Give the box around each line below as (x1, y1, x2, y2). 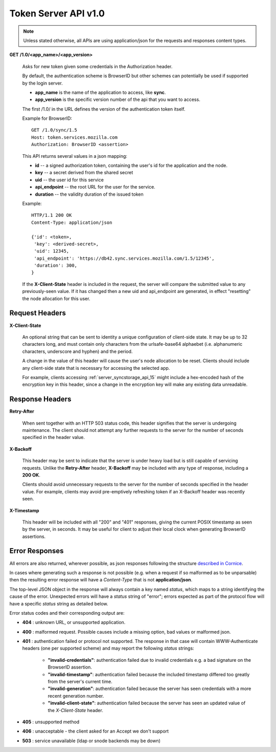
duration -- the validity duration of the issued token (35, 191, 144, 197)
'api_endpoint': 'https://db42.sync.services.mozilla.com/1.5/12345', (34, 255, 215, 261)
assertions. (22, 533, 46, 539)
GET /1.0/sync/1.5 (31, 127, 78, 133)
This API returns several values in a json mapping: (22, 153, 128, 159)
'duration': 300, (34, 263, 78, 268)
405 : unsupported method (22, 719, 80, 725)
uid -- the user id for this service (35, 177, 104, 183)
